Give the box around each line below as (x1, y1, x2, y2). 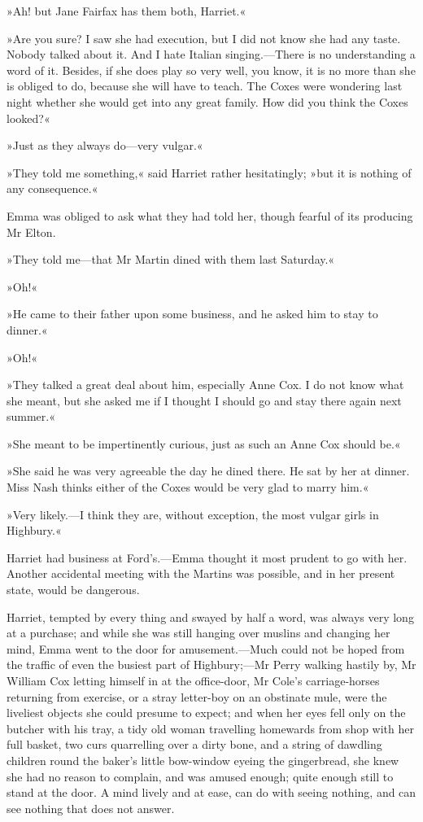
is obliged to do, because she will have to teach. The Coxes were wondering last (7, 77, 403, 94)
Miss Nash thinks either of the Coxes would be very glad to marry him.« (7, 479, 369, 496)
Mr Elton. (7, 223, 56, 240)
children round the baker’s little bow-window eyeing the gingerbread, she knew (7, 751, 399, 768)
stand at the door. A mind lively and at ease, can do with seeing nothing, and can (7, 784, 416, 801)
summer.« (7, 408, 56, 425)
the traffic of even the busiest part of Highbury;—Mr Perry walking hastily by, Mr (7, 656, 416, 673)
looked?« (7, 109, 50, 126)
